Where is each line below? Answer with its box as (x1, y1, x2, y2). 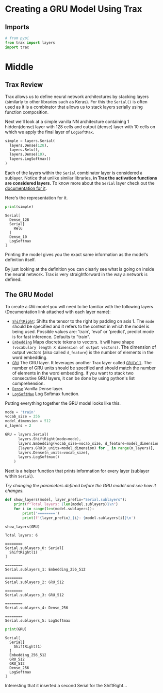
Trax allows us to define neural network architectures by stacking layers (5, 94, 149, 99)
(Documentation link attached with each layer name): (5, 309, 111, 315)
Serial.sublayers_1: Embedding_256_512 (5, 567, 86, 572)
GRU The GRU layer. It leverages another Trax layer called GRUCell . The (12, 359, 152, 365)
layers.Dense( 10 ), (9, 152, 47, 157)
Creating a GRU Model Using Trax (5, 3, 142, 15)
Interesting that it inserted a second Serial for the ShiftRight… (5, 683, 127, 689)
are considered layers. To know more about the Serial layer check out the (5, 180, 155, 186)
